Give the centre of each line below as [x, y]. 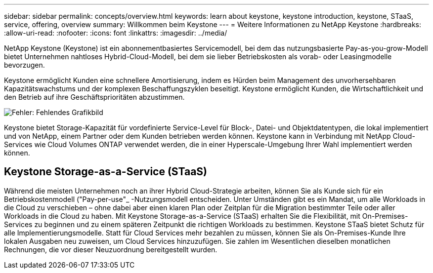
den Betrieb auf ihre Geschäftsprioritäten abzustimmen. [94, 97]
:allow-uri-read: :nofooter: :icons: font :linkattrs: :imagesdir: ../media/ [116, 33]
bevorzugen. [24, 65]
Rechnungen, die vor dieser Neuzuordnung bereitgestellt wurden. [111, 249]
